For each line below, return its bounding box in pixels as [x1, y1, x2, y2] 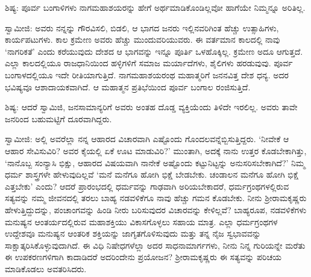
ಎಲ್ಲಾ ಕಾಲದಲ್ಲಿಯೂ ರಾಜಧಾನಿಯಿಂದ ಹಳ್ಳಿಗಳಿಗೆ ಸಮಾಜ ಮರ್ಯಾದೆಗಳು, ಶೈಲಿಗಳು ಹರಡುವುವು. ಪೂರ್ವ [5, 57, 293, 69]
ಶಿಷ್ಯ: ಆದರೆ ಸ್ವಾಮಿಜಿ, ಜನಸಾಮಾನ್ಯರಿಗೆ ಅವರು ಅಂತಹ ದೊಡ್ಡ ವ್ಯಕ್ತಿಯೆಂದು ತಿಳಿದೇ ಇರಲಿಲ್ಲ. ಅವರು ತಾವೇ [5, 101, 298, 113]
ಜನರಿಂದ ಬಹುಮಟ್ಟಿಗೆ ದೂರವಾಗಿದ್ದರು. [5, 112, 112, 125]
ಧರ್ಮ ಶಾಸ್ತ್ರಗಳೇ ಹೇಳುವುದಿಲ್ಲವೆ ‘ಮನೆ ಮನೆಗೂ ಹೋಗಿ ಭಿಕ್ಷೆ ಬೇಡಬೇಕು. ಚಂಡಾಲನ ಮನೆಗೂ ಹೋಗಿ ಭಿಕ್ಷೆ [5, 168, 299, 181]
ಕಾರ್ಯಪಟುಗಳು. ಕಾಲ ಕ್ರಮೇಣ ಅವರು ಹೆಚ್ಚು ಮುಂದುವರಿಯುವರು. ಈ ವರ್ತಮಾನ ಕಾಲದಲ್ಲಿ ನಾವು [5, 33, 280, 46]
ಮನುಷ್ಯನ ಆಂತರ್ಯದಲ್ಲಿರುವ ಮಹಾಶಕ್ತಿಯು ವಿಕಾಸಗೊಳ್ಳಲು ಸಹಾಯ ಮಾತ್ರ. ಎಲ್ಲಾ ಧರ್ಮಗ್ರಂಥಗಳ [5, 215, 278, 228]
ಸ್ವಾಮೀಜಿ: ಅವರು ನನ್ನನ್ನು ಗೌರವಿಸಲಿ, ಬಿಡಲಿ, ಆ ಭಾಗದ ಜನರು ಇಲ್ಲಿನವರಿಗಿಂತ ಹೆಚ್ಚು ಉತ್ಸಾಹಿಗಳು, [5, 21, 279, 34]
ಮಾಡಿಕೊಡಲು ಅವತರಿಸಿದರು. [5, 262, 87, 275]
